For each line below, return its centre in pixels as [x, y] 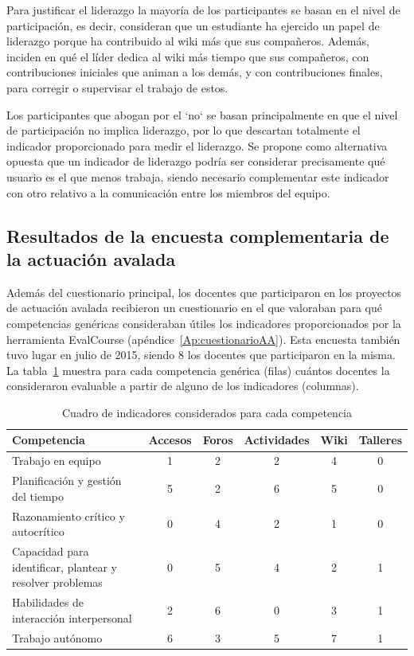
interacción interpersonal [72, 617]
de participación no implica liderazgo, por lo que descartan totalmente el [184, 130]
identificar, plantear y [64, 566]
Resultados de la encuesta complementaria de [198, 235]
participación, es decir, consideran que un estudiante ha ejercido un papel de [193, 25]
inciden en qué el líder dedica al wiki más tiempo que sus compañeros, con [188, 56]
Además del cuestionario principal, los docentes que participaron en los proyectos [204, 292]
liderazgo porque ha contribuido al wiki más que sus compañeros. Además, [188, 41]
